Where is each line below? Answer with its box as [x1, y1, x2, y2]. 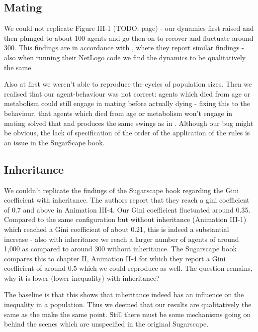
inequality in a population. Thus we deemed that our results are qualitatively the [4, 299, 252, 310]
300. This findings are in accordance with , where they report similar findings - [4, 42, 244, 53]
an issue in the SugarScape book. [4, 137, 105, 147]
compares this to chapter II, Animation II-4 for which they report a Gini [4, 253, 226, 263]
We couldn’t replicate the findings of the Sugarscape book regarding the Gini [4, 185, 239, 195]
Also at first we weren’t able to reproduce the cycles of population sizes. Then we [4, 79, 252, 89]
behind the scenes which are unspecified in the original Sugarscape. [4, 319, 209, 329]
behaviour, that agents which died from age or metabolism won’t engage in [4, 108, 233, 118]
